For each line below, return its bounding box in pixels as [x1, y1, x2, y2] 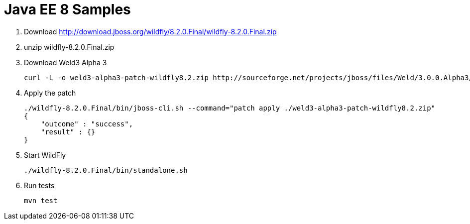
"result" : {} [40, 127, 96, 136]
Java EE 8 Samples [4, 1, 131, 18]
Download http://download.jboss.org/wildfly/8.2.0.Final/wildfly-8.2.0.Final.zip [24, 27, 277, 36]
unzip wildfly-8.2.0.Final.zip [24, 42, 115, 51]
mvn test [24, 196, 58, 205]
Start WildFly [24, 150, 66, 159]
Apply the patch [24, 88, 76, 97]
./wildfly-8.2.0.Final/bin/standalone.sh [24, 166, 188, 174]
